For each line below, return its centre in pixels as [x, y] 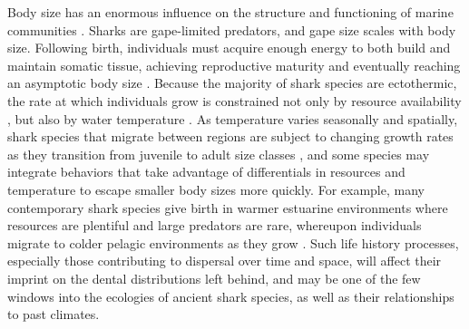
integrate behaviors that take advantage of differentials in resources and [206, 172]
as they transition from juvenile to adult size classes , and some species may [219, 154]
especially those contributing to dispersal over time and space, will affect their [225, 261]
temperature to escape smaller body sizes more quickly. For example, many [216, 189]
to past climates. [54, 314]
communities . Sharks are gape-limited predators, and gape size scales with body [232, 29]
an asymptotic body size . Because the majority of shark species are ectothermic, [232, 83]
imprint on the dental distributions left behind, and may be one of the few [214, 278]
